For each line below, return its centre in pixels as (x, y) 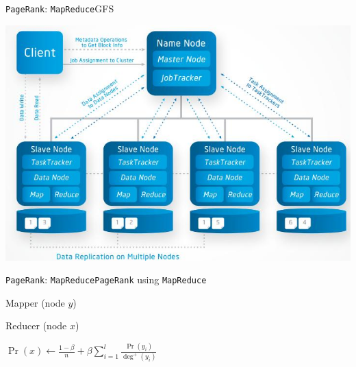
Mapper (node (35, 302)
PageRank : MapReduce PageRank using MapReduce (106, 280)
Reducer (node (36, 325)
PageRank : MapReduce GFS (60, 8)
